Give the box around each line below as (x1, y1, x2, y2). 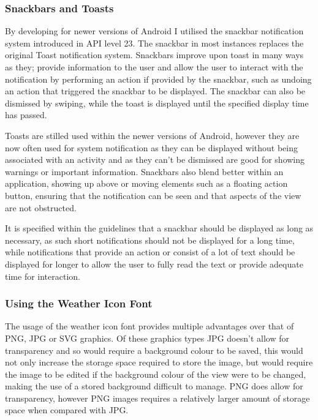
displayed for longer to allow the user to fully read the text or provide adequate (5, 257, 303, 270)
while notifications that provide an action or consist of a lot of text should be (5, 246, 295, 258)
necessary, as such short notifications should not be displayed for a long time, (5, 233, 295, 246)
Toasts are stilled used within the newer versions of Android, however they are (5, 129, 300, 141)
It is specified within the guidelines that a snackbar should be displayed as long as (5, 222, 314, 234)
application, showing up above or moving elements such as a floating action (5, 177, 288, 190)
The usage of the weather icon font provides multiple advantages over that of (5, 320, 294, 332)
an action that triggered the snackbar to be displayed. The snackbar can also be (5, 84, 306, 97)
